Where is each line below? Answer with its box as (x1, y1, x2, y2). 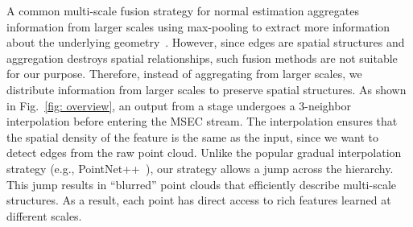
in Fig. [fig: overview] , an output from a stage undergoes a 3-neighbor (6, 97, 351, 113)
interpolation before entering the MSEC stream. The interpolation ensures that (6, 113, 398, 130)
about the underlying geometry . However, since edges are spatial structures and (6, 34, 405, 51)
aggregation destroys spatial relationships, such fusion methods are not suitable (6, 49, 398, 66)
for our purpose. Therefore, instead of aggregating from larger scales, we (6, 65, 362, 82)
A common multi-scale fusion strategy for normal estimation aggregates (6, 2, 360, 19)
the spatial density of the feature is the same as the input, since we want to (6, 128, 379, 145)
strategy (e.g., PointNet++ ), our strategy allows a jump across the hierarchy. (6, 159, 394, 176)
